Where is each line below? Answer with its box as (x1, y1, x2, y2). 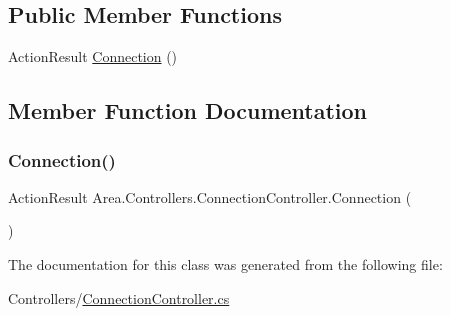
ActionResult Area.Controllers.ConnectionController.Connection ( (8, 186, 412, 207)
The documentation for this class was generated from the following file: (8, 253, 443, 274)
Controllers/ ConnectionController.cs (8, 287, 230, 308)
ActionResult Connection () (8, 46, 178, 67)
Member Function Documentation (8, 95, 368, 126)
